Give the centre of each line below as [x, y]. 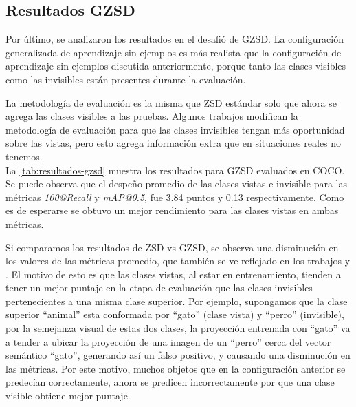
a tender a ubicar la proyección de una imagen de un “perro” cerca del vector [168, 341]
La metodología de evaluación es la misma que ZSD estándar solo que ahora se [171, 102]
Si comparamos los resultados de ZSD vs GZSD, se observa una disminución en [172, 247]
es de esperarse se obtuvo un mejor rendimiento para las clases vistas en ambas [172, 210]
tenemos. [24, 156]
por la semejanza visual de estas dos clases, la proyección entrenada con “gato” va [178, 328]
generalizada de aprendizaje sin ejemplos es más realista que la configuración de [174, 52]
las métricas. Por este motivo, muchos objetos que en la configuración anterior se [176, 368]
